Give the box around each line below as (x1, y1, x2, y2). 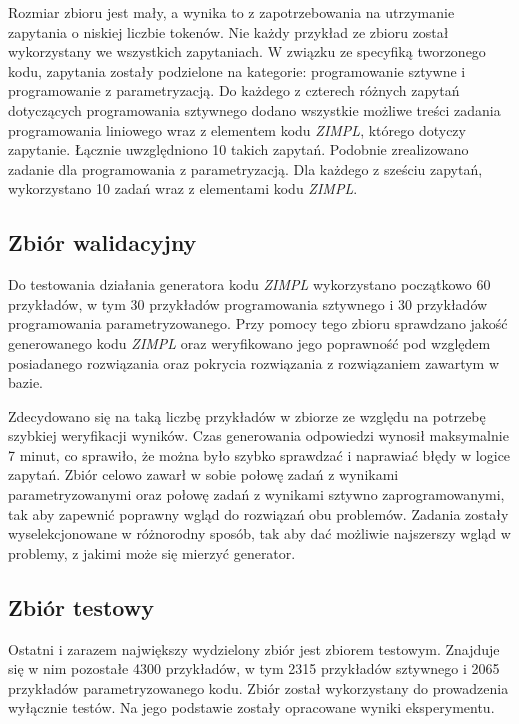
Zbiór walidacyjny (8, 227, 197, 258)
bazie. (8, 372, 43, 393)
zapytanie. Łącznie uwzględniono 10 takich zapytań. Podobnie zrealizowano (8, 139, 469, 160)
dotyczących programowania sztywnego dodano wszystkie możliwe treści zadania (8, 99, 501, 120)
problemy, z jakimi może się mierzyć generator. (8, 542, 296, 563)
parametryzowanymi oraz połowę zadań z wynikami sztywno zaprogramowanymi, (8, 484, 505, 505)
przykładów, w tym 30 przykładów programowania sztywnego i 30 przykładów (8, 293, 488, 314)
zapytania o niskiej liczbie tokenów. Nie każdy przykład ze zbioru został (8, 21, 449, 42)
